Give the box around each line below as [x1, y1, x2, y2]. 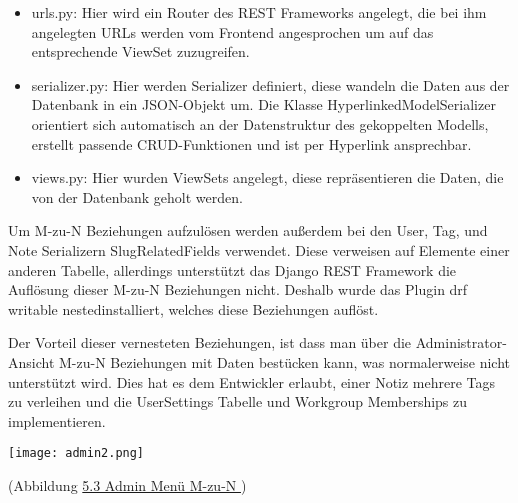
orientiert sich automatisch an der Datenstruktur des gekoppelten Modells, [31, 113, 489, 134]
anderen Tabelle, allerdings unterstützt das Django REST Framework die [8, 259, 457, 280]
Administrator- [415, 332, 507, 353]
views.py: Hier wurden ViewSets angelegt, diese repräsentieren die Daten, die [31, 167, 504, 188]
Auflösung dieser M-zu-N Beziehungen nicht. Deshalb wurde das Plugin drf [8, 279, 468, 300]
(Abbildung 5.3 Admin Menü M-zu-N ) [8, 474, 247, 495]
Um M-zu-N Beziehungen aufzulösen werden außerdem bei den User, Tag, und [8, 220, 488, 241]
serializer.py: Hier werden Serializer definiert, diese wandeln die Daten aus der [31, 74, 510, 95]
